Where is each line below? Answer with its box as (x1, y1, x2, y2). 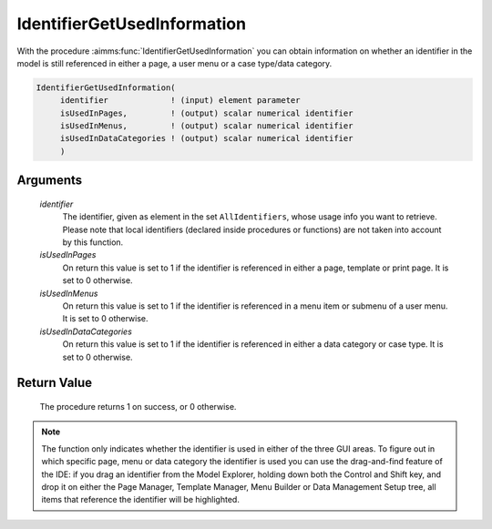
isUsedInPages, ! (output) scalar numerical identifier (59, 107, 354, 118)
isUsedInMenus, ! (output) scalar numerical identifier (59, 121, 354, 131)
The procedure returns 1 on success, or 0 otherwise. (39, 401, 237, 412)
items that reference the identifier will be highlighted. (41, 494, 241, 505)
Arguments (16, 173, 83, 188)
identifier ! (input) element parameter (59, 96, 301, 106)
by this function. (62, 237, 124, 248)
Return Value (16, 375, 93, 391)
